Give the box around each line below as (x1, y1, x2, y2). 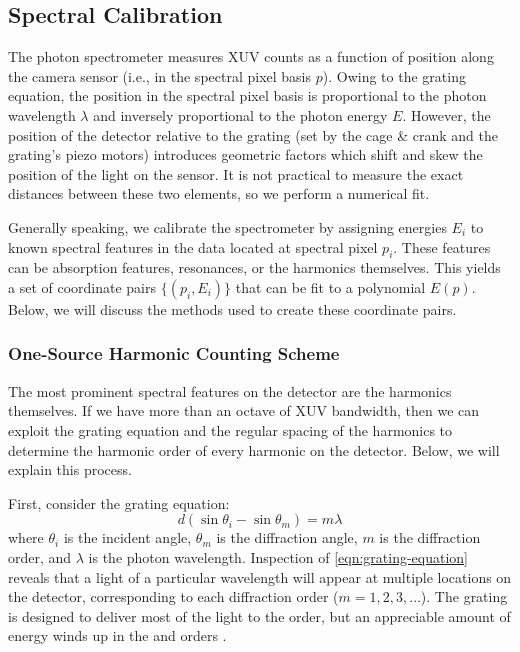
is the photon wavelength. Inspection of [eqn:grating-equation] (88, 546, 469, 567)
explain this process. (8, 459, 132, 480)
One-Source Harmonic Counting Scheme (8, 341, 340, 366)
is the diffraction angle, (216, 527, 358, 548)
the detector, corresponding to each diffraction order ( (8, 586, 339, 607)
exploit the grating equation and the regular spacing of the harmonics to (8, 419, 453, 440)
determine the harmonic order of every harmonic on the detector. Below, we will (8, 439, 500, 460)
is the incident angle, (63, 527, 192, 548)
